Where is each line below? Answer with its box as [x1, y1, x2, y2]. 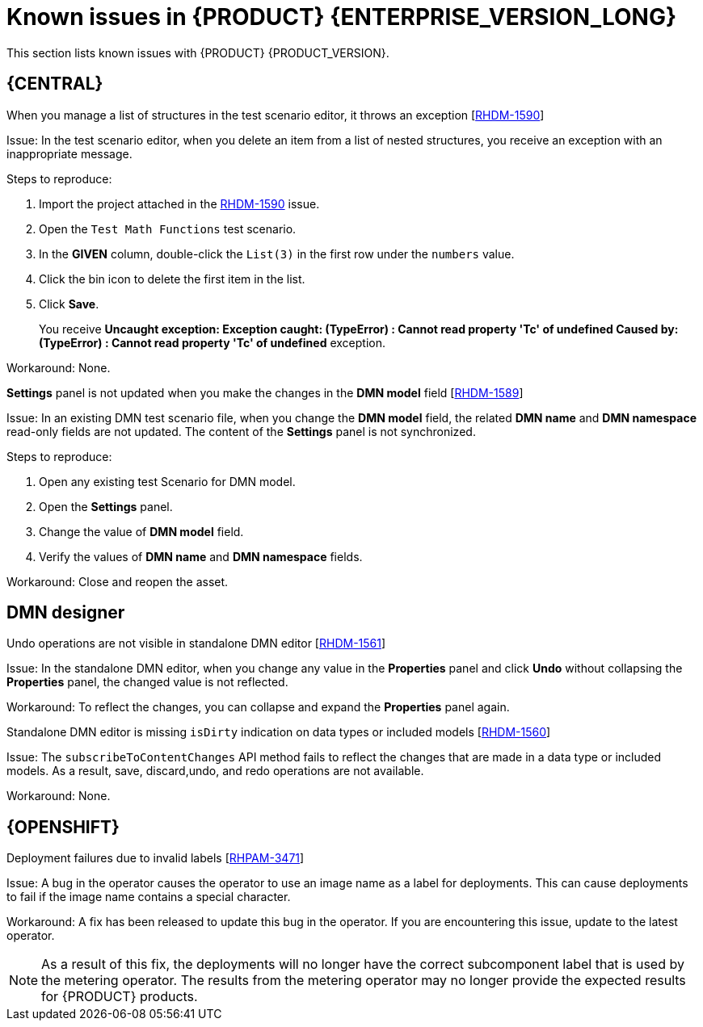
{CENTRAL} [6, 73, 103, 94]
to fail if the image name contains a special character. [6, 890, 291, 904]
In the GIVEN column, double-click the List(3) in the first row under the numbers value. [39, 246, 515, 261]
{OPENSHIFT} [6, 816, 120, 837]
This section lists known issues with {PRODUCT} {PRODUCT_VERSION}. [6, 45, 389, 60]
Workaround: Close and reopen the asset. [6, 574, 229, 589]
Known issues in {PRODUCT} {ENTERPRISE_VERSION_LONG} [6, 3, 677, 31]
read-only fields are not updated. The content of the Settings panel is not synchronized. [6, 424, 476, 438]
